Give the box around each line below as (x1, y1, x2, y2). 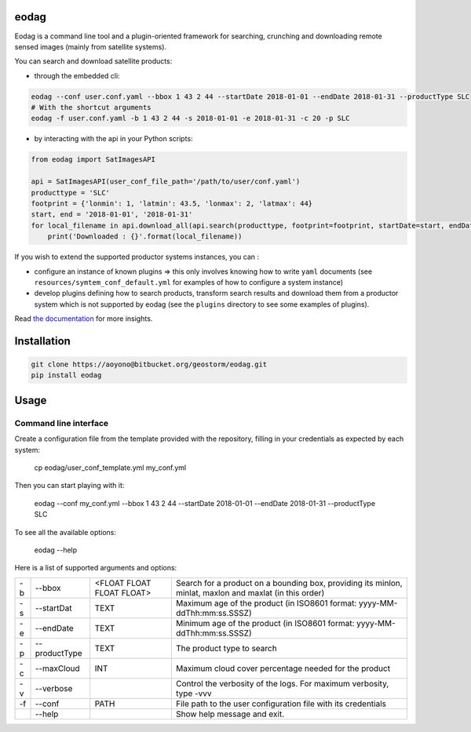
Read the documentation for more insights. (14, 314, 153, 323)
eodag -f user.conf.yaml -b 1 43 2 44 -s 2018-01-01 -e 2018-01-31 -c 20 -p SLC (31, 114, 350, 123)
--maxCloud (35, 663, 80, 674)
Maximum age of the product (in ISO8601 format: (175, 597, 357, 608)
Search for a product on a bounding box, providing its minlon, (175, 577, 403, 588)
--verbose (35, 683, 73, 694)
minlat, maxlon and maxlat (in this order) (175, 587, 325, 598)
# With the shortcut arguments (31, 103, 152, 112)
